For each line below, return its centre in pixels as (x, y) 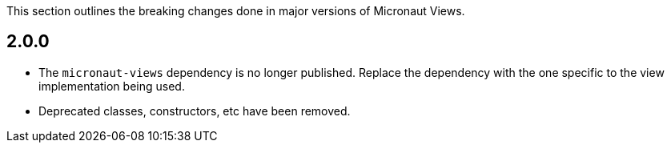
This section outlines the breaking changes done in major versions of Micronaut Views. (236, 11)
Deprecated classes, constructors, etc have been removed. (195, 111)
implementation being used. (112, 86)
